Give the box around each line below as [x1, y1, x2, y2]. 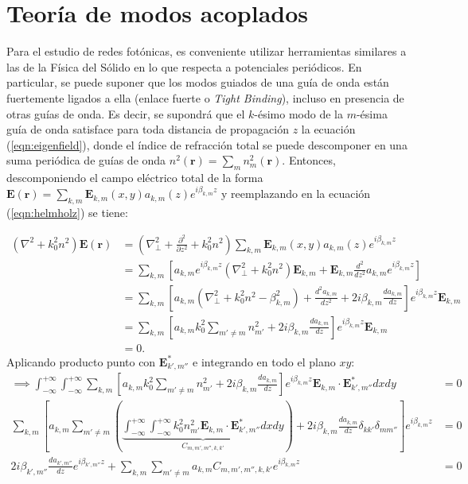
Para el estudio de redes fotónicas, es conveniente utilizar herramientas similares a [6, 43, 407, 60]
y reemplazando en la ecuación [221, 185, 371, 202]
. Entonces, [282, 152, 336, 168]
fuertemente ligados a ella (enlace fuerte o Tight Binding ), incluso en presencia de [6, 89, 404, 106]
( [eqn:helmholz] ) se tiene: [6, 203, 128, 220]
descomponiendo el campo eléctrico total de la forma [6, 169, 263, 186]
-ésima [356, 105, 388, 122]
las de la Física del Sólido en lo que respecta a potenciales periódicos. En [6, 58, 362, 75]
